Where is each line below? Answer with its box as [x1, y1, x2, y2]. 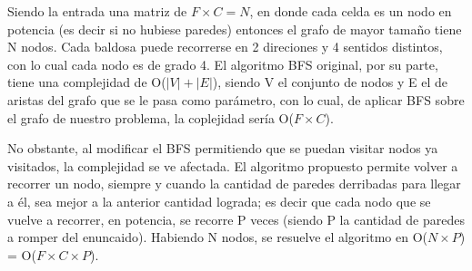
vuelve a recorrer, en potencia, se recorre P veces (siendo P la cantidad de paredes [7, 209, 466, 228]
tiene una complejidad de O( [7, 73, 166, 92]
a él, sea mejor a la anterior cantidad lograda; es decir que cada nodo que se [7, 191, 431, 210]
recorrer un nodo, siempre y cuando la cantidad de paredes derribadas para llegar [7, 174, 461, 193]
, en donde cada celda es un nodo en [249, 2, 452, 20]
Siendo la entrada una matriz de [7, 2, 187, 20]
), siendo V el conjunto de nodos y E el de [212, 73, 448, 92]
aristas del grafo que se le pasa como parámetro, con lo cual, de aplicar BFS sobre [7, 90, 465, 109]
